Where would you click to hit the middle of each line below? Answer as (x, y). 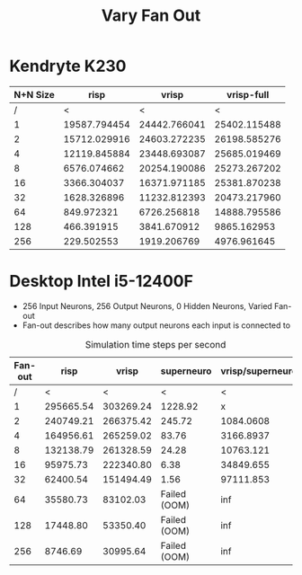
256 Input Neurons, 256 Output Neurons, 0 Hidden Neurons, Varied (147, 305)
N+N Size (35, 94)
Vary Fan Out (151, 16)
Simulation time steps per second (155, 344)
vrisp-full (248, 94)
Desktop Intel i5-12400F (101, 282)
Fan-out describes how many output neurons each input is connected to (156, 325)
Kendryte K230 (68, 66)
